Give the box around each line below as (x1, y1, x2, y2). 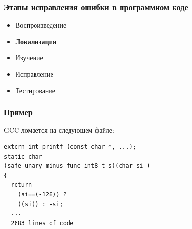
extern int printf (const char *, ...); (4, 143, 137, 150)
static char (4, 153, 42, 160)
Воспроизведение (15, 20, 67, 30)
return (11, 181, 32, 189)
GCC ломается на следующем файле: (4, 125, 114, 135)
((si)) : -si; (17, 200, 63, 208)
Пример (4, 106, 33, 118)
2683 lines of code (11, 219, 74, 227)
